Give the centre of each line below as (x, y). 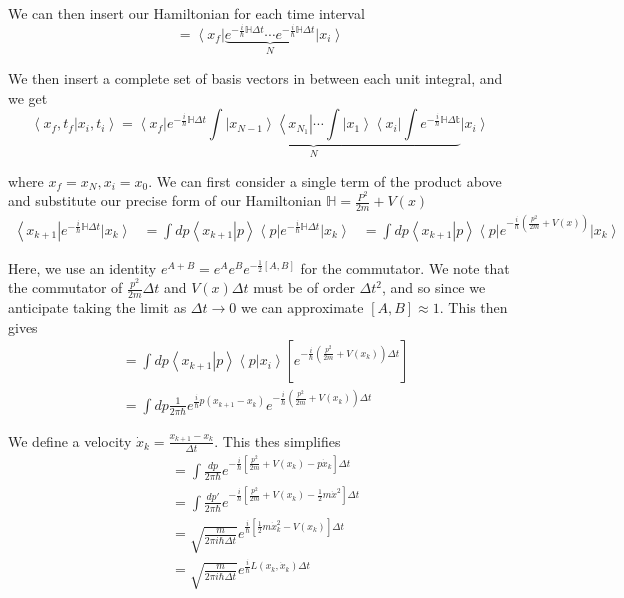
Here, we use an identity (82, 267)
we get (28, 97)
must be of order (304, 287)
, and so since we (433, 287)
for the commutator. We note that (405, 267)
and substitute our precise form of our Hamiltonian (165, 200)
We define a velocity (70, 440)
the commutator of (65, 287)
